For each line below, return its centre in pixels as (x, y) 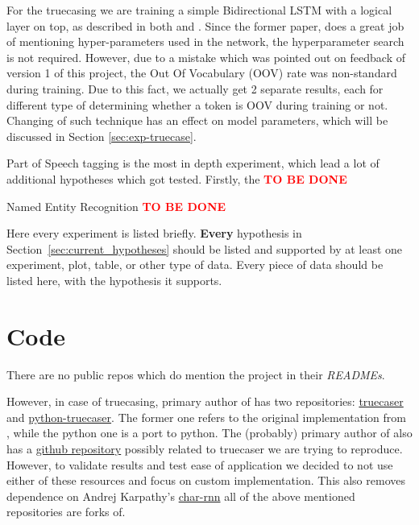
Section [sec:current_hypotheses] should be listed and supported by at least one (205, 248)
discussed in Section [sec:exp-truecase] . (102, 136)
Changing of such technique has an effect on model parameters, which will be (197, 120)
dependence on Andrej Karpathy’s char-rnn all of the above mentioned (181, 496)
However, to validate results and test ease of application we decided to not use (200, 464)
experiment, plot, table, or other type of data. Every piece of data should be (195, 265)
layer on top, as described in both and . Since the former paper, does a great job (205, 25)
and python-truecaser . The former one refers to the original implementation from (206, 417)
